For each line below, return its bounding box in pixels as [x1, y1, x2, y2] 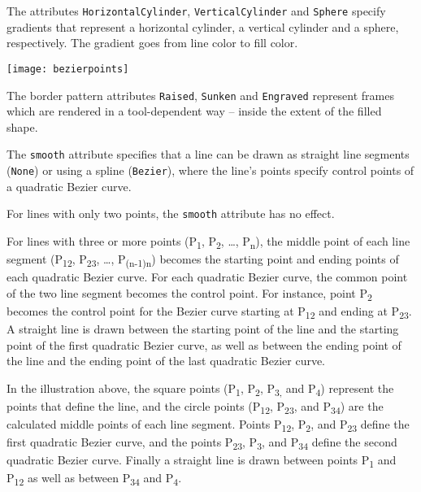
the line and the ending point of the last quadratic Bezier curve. [7, 352, 326, 369]
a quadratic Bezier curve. [7, 177, 132, 194]
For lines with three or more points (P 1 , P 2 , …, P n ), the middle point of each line [7, 232, 410, 251]
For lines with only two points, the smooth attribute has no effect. [7, 205, 335, 222]
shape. [7, 118, 38, 135]
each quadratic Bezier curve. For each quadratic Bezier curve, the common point [7, 268, 408, 285]
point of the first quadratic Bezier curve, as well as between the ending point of [7, 336, 401, 353]
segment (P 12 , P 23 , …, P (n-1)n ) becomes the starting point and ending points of [7, 250, 399, 269]
